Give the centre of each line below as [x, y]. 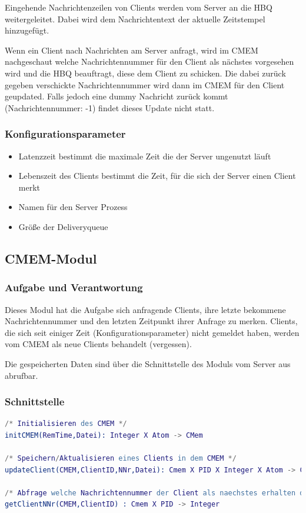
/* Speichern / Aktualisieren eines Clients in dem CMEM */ [121, 459]
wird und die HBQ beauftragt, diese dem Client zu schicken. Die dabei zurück [145, 73]
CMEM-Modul [51, 258]
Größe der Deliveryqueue [63, 226]
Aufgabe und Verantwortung [74, 287]
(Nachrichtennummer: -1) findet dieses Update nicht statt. [110, 107]
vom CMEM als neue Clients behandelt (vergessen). [98, 344]
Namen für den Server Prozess [73, 207]
